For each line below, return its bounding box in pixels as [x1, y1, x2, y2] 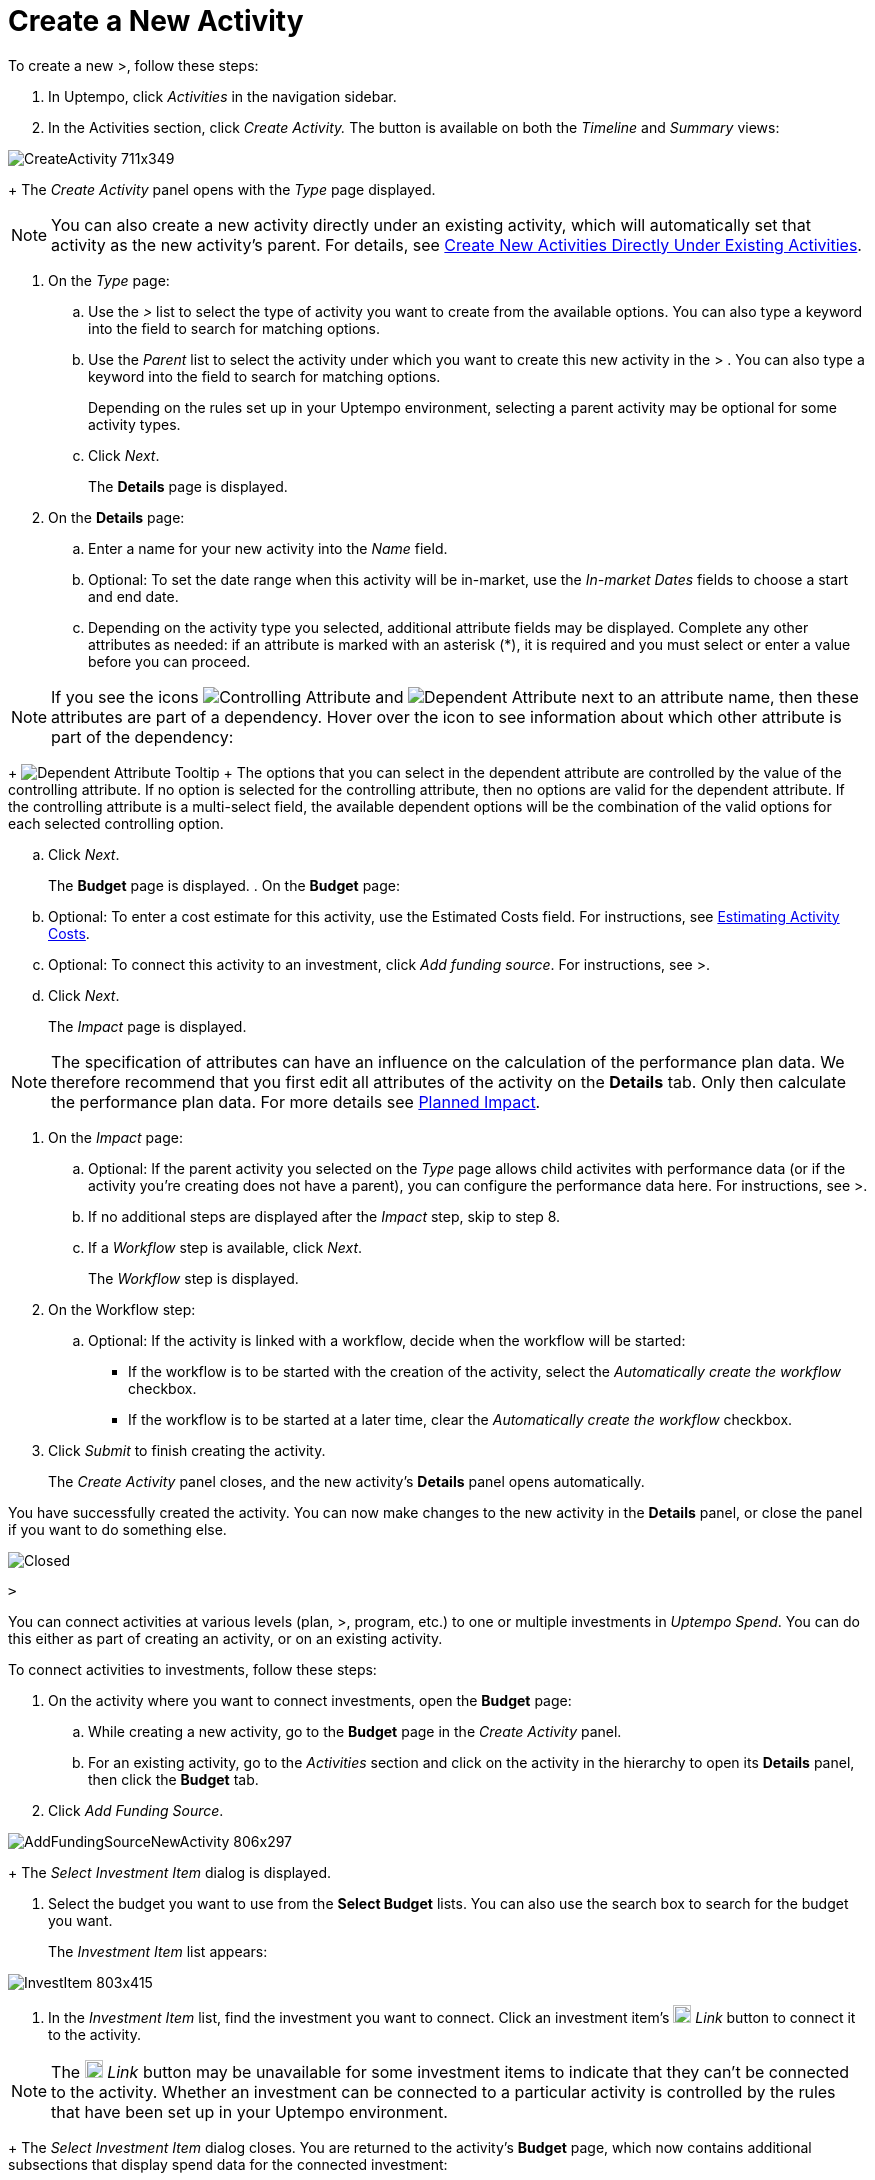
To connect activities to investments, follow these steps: [8, 1660, 377, 1678]
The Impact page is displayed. [48, 1017, 247, 1035]
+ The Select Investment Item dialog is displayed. [8, 1863, 332, 1881]
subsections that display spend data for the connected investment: [8, 2155, 448, 2173]
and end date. [88, 587, 179, 605]
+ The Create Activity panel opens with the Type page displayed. [8, 180, 436, 198]
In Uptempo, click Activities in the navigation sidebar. [48, 87, 397, 105]
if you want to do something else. [8, 1520, 227, 1538]
